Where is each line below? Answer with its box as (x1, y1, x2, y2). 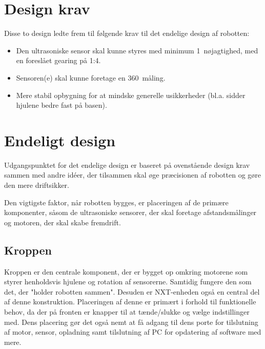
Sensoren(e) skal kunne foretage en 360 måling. (16, 72, 166, 83)
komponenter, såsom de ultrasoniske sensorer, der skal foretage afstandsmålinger (4, 207, 257, 218)
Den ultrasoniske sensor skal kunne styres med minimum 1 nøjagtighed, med (16, 45, 258, 55)
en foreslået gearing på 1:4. (16, 55, 101, 66)
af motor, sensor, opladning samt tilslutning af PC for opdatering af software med (4, 326, 261, 337)
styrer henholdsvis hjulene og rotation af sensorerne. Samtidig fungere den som (4, 276, 252, 287)
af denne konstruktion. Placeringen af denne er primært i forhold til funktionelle (4, 296, 256, 307)
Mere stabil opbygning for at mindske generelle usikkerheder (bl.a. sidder (16, 89, 246, 100)
